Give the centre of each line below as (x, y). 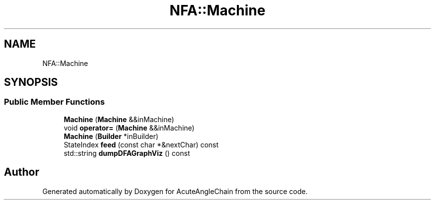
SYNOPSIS (31, 82)
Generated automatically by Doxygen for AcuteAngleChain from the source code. (175, 191)
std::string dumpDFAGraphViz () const (127, 153)
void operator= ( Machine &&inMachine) (129, 128)
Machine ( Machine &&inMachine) (119, 119)
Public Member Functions (54, 102)
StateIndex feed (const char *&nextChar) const (141, 144)
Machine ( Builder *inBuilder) (111, 136)
